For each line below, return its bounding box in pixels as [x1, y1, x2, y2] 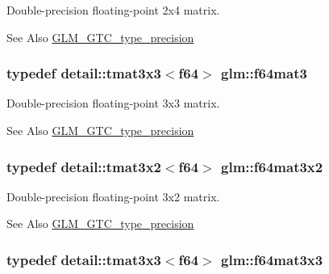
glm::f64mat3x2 [221, 156, 323, 176]
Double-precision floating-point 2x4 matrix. [6, 2, 220, 18]
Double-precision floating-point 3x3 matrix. [6, 95, 220, 112]
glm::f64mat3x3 [221, 249, 323, 269]
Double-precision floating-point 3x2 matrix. [6, 188, 220, 204]
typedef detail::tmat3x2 [6, 156, 161, 176]
